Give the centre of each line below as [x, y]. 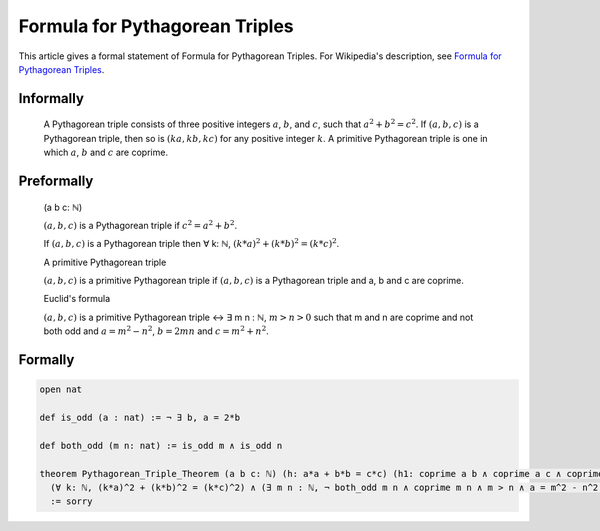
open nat [61, 389]
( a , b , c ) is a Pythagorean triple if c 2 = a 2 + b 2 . [140, 224]
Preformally [56, 180]
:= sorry [71, 501]
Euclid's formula [77, 299]
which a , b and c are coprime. [106, 152]
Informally [51, 98]
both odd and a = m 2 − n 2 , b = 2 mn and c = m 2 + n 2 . [156, 330]
